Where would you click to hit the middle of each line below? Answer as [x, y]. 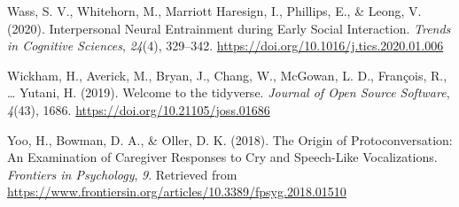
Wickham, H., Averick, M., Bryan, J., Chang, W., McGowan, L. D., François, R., [227, 75]
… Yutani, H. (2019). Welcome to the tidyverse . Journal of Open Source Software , [229, 92]
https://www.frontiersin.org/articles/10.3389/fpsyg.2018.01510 [177, 192]
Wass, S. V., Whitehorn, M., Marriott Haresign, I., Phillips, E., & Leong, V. [214, 11]
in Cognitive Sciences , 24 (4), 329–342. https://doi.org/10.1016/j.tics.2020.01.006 [226, 46]
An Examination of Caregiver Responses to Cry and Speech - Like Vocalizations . [222, 157]
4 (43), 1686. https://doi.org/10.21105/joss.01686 [139, 109]
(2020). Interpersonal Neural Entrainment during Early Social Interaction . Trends [229, 28]
